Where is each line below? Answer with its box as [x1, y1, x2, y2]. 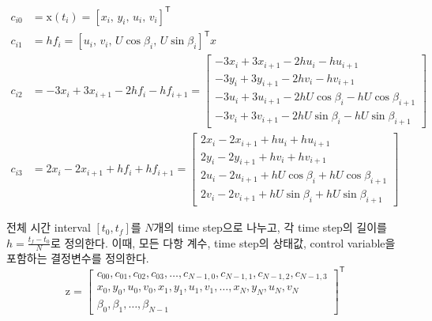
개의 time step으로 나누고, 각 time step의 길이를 [153, 219, 387, 236]
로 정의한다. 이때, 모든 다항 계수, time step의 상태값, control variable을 [50, 234, 396, 251]
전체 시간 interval [6, 219, 91, 236]
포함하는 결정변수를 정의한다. [6, 250, 149, 266]
